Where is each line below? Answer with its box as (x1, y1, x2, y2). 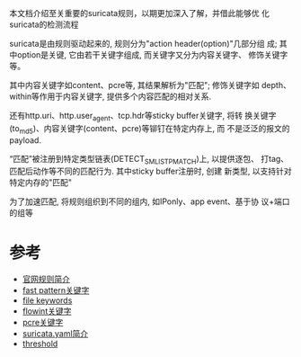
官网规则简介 (22, 273, 70, 285)
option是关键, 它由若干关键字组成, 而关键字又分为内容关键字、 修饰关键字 (16, 49, 288, 60)
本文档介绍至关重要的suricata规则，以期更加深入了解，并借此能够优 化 (9, 8, 270, 18)
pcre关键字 (22, 317, 64, 328)
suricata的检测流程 (9, 19, 79, 30)
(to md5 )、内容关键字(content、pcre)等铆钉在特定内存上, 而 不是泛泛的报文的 (9, 122, 290, 136)
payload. (9, 134, 42, 146)
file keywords (22, 295, 73, 306)
